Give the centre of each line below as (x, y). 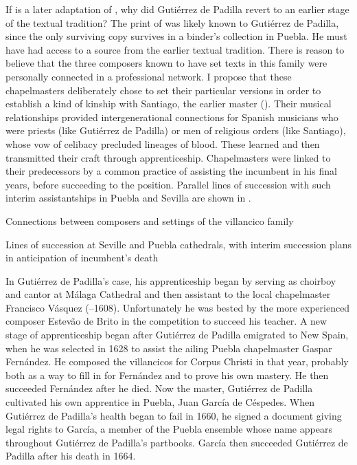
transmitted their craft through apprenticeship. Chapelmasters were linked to (168, 157)
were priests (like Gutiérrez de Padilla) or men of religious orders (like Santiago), (176, 130)
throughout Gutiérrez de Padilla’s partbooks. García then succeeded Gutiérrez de (177, 442)
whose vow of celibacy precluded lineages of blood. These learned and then (163, 143)
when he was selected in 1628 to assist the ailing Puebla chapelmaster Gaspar (169, 348)
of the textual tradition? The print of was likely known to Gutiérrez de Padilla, (172, 22)
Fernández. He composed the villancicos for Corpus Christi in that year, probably (177, 361)
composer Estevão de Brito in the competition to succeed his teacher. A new (166, 321)
